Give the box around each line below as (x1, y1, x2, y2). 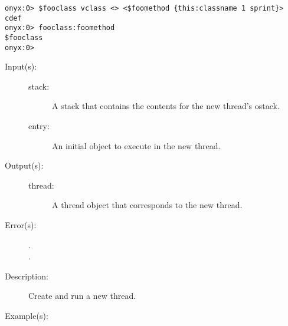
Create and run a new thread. (28, 289, 136, 302)
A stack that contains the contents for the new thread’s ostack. (52, 100, 280, 112)
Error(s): (5, 219, 37, 231)
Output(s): (5, 159, 44, 172)
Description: (5, 269, 48, 282)
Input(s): (5, 60, 37, 73)
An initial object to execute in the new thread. (52, 139, 221, 152)
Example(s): (5, 309, 48, 321)
